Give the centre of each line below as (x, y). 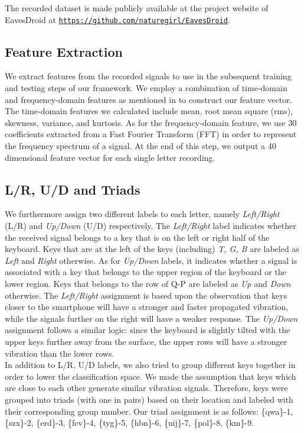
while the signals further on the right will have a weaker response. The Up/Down (151, 318)
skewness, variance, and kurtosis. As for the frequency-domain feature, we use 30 (151, 122)
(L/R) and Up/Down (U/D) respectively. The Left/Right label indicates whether (151, 225)
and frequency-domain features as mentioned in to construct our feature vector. (148, 99)
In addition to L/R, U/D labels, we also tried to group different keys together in (150, 365)
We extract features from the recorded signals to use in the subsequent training (148, 76)
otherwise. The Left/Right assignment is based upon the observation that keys (146, 295)
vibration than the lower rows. (60, 353)
